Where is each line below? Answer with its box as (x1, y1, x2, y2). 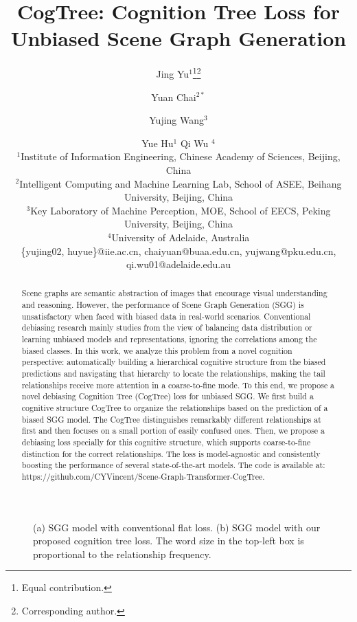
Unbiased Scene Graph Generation (10, 24, 347, 52)
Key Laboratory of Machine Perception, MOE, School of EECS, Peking (30, 203, 331, 217)
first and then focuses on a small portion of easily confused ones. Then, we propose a (21, 425, 325, 436)
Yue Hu (141, 135, 174, 150)
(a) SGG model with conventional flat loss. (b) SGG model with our (33, 520, 321, 534)
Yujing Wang (149, 113, 205, 127)
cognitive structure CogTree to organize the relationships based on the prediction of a (21, 402, 328, 414)
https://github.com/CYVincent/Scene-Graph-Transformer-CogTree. (21, 470, 265, 482)
